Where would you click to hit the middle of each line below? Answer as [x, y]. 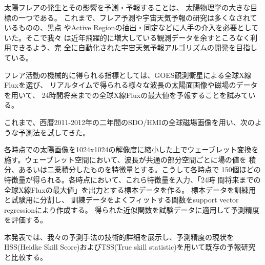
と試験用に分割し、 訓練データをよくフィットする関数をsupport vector [121, 200]
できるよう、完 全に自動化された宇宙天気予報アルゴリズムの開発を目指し [134, 47]
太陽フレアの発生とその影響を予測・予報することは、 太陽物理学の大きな [127, 7]
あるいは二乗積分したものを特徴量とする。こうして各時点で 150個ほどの [139, 169]
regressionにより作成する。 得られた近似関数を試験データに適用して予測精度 [132, 209]
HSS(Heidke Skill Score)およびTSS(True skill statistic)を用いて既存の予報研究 [130, 247]
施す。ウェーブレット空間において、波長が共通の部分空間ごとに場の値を [125, 159]
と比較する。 [26, 257]
